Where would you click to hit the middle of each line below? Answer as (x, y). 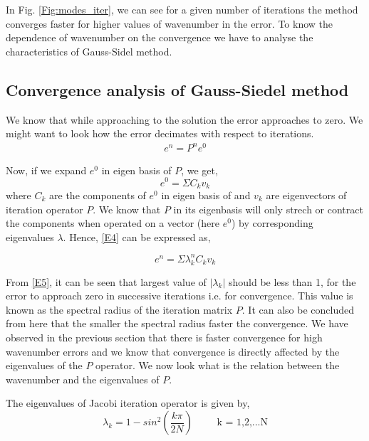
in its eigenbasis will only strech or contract (268, 209)
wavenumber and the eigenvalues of (83, 379)
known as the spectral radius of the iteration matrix (119, 309)
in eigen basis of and (206, 195)
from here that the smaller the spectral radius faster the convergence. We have (177, 323)
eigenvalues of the (44, 365)
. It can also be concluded (298, 309)
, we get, (199, 170)
